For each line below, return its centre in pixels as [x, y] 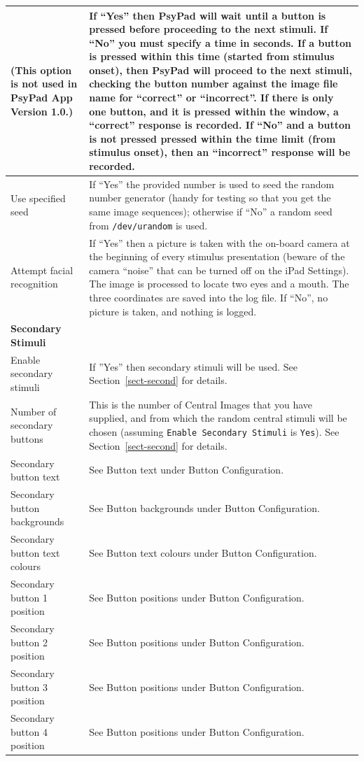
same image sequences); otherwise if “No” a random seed [211, 212]
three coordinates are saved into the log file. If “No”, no [209, 297]
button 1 [29, 597]
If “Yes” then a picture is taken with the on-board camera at [219, 242]
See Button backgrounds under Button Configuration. [204, 507]
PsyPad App [42, 98]
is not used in [44, 84]
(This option [41, 70]
